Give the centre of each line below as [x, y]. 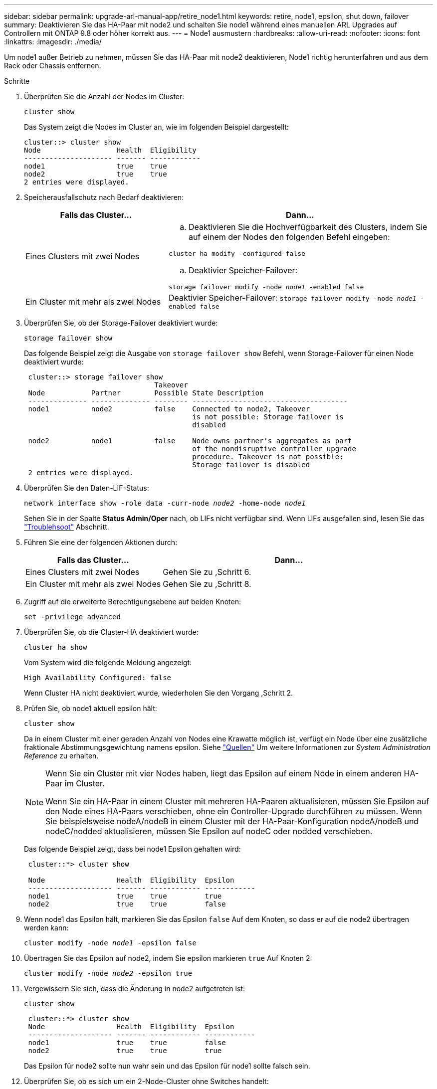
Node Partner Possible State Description [146, 393]
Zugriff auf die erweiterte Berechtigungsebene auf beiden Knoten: [132, 602]
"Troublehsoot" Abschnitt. [67, 527]
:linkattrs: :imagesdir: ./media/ [53, 42]
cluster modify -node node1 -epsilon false [110, 943]
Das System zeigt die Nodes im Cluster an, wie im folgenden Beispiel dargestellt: [156, 127]
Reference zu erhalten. [61, 756]
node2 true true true [125, 1051]
